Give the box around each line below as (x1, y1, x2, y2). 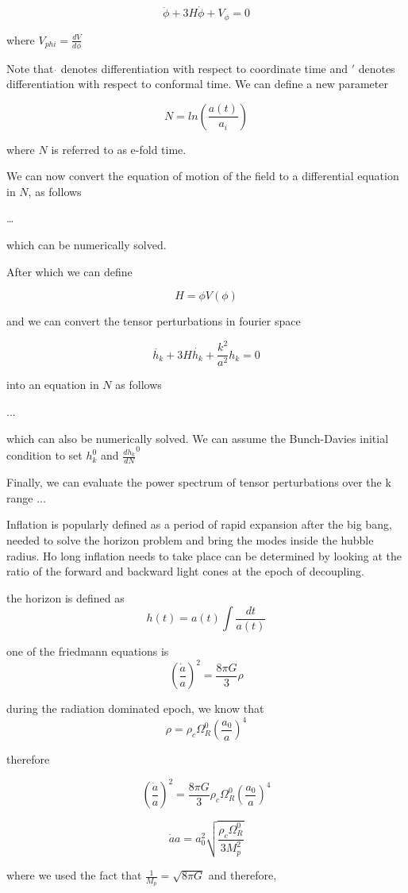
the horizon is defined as (6, 589, 125, 606)
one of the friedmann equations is (6, 642, 169, 659)
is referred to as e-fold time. (51, 140, 187, 157)
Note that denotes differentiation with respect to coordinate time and (6, 60, 348, 76)
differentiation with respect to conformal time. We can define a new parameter (6, 75, 388, 92)
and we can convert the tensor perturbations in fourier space (6, 313, 301, 329)
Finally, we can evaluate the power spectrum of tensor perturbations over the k (6, 474, 391, 491)
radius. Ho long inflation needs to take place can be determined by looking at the (6, 547, 402, 564)
